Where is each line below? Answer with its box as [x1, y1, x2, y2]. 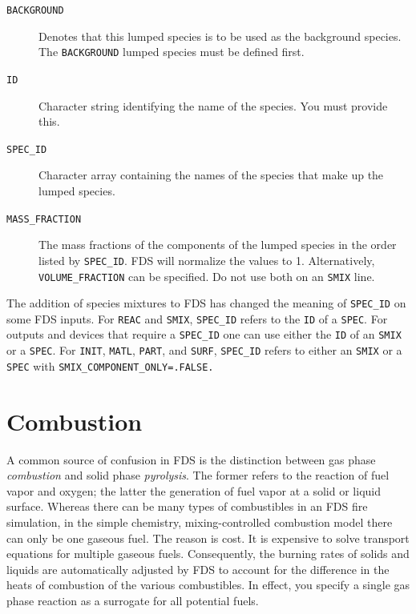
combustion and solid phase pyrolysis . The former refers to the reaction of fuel [6, 467, 390, 484]
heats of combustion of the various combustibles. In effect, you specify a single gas [6, 576, 410, 593]
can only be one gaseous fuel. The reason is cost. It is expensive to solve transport [6, 529, 410, 546]
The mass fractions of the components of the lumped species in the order [38, 236, 397, 253]
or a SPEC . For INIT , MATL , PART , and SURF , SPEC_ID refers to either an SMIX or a [6, 342, 402, 359]
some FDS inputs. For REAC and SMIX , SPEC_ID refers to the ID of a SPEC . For [6, 310, 388, 327]
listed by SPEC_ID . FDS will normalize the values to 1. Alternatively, [38, 251, 375, 268]
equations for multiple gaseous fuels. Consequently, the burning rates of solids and [6, 545, 410, 562]
